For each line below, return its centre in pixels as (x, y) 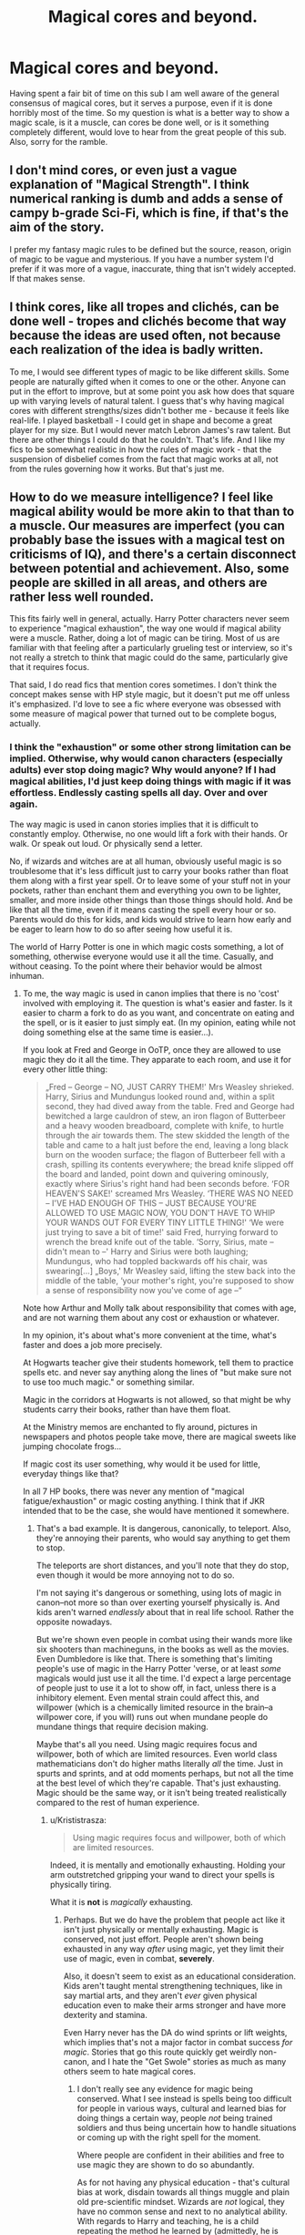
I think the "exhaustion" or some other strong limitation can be (150, 747)
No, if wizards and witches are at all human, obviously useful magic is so (146, 861)
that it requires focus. (49, 667)
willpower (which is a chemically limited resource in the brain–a (154, 1707)
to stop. (51, 1548)
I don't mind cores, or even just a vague (123, 170)
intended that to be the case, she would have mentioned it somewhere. (156, 1510)
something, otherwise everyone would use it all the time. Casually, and (142, 956)
